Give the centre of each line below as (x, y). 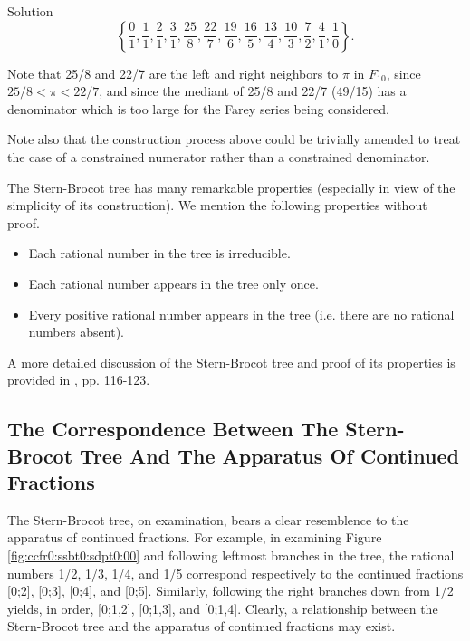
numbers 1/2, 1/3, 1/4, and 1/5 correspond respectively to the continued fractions (235, 573)
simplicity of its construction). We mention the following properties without (217, 205)
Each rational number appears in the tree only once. (173, 283)
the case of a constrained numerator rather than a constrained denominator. (219, 156)
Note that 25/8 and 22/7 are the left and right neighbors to (173, 73)
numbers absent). (76, 332)
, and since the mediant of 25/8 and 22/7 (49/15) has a (253, 91)
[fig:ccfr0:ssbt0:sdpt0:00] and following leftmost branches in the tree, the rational (231, 555)
